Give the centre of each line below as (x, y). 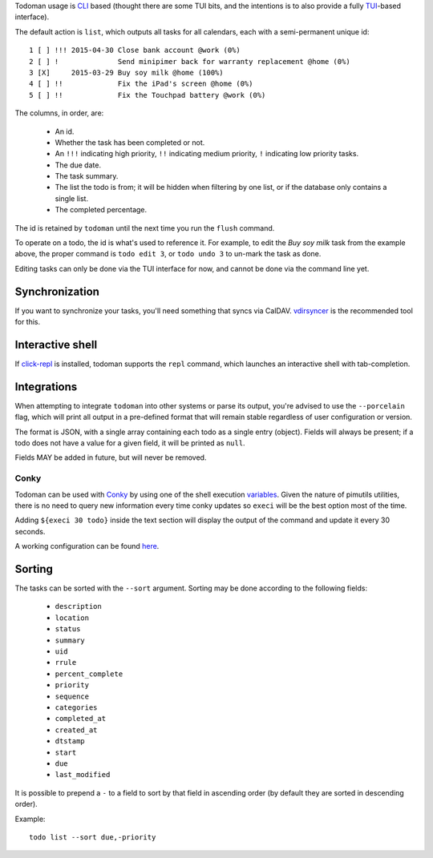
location (72, 618)
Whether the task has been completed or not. (130, 142)
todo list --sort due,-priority (93, 837)
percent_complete (89, 674)
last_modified (83, 775)
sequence (72, 696)
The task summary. (87, 176)
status (68, 629)
